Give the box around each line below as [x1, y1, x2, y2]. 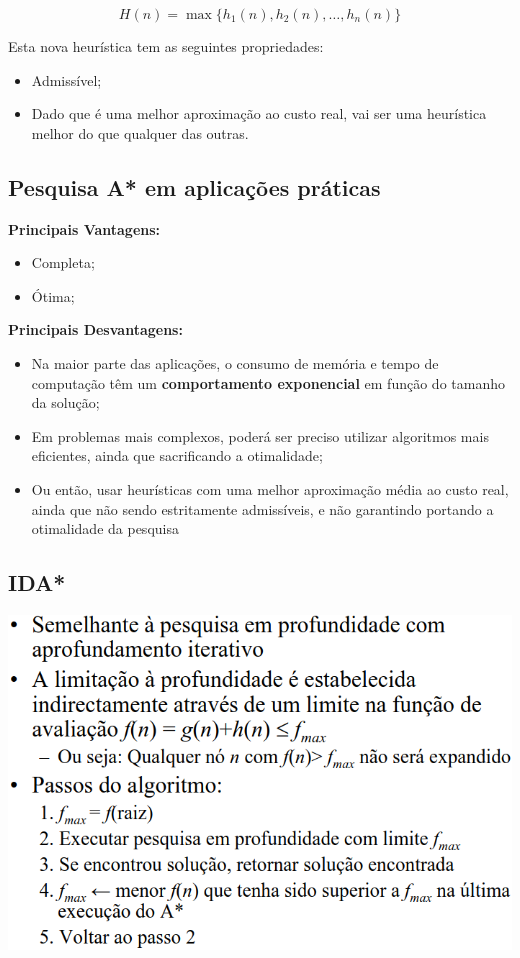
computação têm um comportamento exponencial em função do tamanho [31, 372, 505, 393]
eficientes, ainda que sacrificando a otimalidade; [31, 445, 323, 466]
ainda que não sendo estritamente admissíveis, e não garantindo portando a [31, 498, 494, 519]
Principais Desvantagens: [8, 319, 183, 340]
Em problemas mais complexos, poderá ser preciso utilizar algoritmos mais [31, 425, 489, 446]
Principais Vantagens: [8, 218, 161, 239]
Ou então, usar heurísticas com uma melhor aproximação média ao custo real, [31, 478, 509, 499]
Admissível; [31, 69, 102, 90]
